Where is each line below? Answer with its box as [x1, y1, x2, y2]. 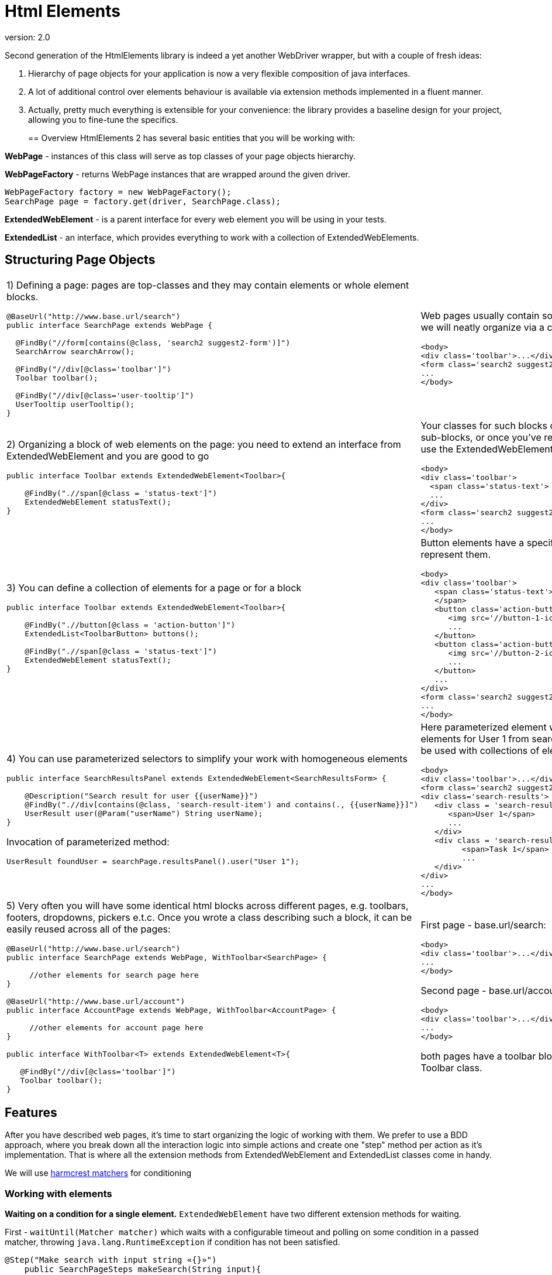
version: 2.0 [5, 32, 50, 42]
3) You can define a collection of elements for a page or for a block [6, 582, 302, 594]
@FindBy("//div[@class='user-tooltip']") [15, 390, 194, 400]
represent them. [420, 548, 491, 560]
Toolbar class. [420, 1062, 482, 1074]
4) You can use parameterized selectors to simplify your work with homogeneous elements [6, 752, 408, 765]
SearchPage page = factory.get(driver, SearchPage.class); [5, 196, 281, 206]
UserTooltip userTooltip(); [15, 399, 135, 409]
